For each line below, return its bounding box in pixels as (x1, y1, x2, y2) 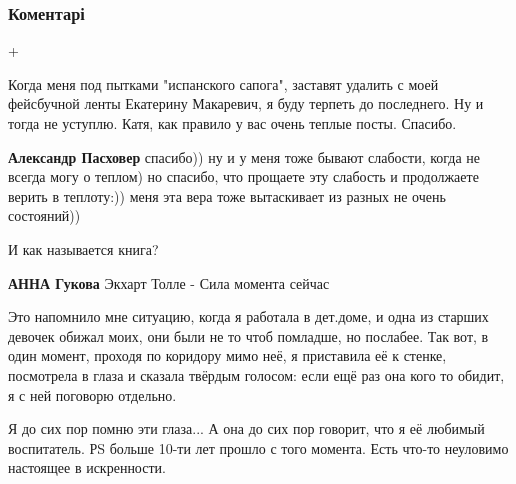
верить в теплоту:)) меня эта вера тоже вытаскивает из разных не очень (8, 185, 446, 206)
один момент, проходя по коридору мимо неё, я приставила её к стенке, (8, 345, 447, 366)
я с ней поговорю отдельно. (8, 384, 177, 405)
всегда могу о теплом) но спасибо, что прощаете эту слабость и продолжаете (8, 166, 479, 187)
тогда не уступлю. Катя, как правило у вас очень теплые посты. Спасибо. (8, 113, 457, 133)
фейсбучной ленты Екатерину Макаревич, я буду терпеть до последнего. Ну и (8, 93, 484, 114)
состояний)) (8, 205, 81, 226)
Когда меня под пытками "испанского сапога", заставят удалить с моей (8, 73, 439, 94)
